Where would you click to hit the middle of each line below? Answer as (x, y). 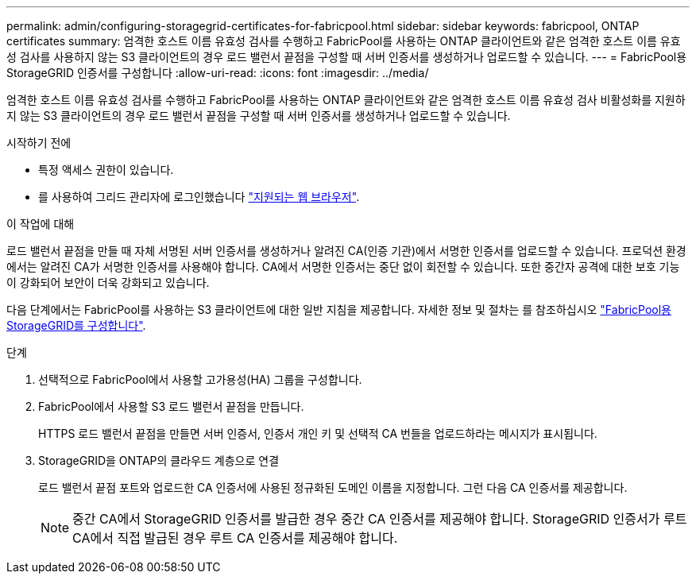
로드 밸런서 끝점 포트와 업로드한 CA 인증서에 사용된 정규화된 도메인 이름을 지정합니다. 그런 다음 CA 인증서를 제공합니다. (333, 487)
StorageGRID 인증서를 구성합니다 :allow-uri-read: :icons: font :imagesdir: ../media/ (218, 73)
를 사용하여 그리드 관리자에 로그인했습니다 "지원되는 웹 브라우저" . (199, 197)
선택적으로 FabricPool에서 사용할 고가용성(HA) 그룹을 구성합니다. (200, 379)
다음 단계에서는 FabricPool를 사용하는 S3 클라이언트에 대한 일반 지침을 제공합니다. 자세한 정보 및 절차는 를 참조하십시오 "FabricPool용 (339, 309)
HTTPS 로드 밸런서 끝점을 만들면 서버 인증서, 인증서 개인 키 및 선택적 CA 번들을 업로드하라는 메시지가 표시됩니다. (318, 433)
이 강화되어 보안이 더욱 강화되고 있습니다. (108, 282)
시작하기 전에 (39, 143)
